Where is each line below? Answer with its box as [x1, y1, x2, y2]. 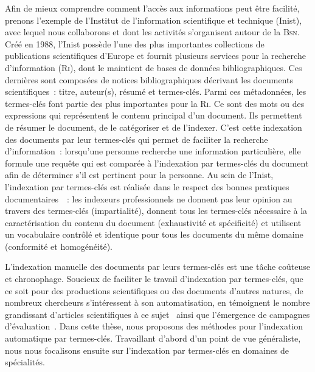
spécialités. [5, 356, 45, 368]
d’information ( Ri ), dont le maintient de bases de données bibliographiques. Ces [5, 61, 302, 74]
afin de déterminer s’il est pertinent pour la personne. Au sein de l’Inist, [5, 168, 274, 181]
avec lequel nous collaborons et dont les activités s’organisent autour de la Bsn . [5, 26, 300, 38]
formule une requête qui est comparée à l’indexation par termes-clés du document [5, 156, 309, 169]
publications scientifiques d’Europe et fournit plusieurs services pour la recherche [5, 49, 306, 62]
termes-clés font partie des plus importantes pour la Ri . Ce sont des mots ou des [5, 97, 305, 109]
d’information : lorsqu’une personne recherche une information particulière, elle [5, 145, 301, 157]
